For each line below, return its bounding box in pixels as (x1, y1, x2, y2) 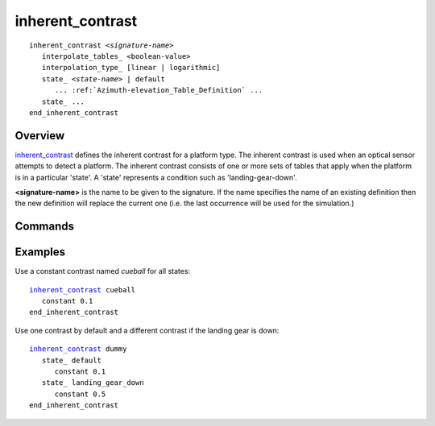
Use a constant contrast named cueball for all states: (14, 267, 191, 276)
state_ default (41, 355, 102, 365)
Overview (14, 129, 65, 143)
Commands (14, 220, 75, 234)
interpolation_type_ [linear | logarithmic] (41, 63, 221, 72)
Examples (14, 246, 66, 259)
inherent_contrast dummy (29, 345, 127, 354)
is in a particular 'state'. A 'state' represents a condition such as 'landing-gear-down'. (14, 172, 297, 182)
